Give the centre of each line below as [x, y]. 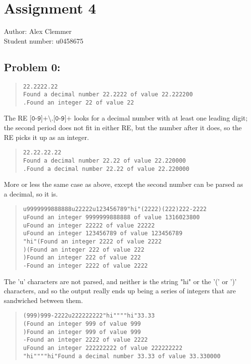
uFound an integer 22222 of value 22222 [89, 225]
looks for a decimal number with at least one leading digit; [161, 118]
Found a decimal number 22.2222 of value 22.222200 [108, 95]
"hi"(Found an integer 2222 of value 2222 [92, 242]
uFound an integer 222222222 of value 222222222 [103, 348]
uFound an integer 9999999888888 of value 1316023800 [111, 218]
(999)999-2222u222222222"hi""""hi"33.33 [89, 316]
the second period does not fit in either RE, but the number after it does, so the [123, 128]
